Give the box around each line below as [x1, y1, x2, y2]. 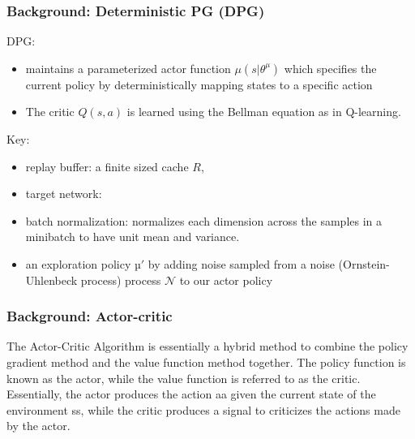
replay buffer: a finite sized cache [25, 157, 189, 174]
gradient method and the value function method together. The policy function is [6, 353, 406, 370]
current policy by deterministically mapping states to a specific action [25, 75, 373, 93]
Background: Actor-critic [6, 306, 173, 326]
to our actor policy [179, 271, 273, 288]
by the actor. [6, 417, 71, 434]
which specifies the [284, 59, 377, 76]
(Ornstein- [338, 255, 390, 272]
